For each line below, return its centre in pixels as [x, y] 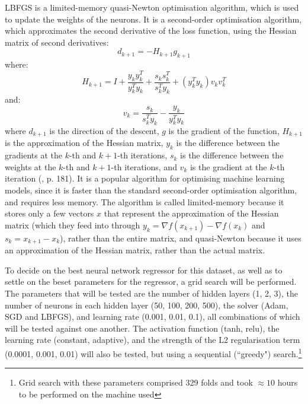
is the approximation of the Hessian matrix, [84, 143]
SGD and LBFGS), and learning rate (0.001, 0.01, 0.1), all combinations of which [153, 316]
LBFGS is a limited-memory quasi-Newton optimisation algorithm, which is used [152, 7]
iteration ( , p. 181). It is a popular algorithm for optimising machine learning [145, 178]
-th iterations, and [144, 166]
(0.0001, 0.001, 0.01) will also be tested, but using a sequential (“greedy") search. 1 [153, 353]
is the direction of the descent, [104, 131]
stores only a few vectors [49, 213]
